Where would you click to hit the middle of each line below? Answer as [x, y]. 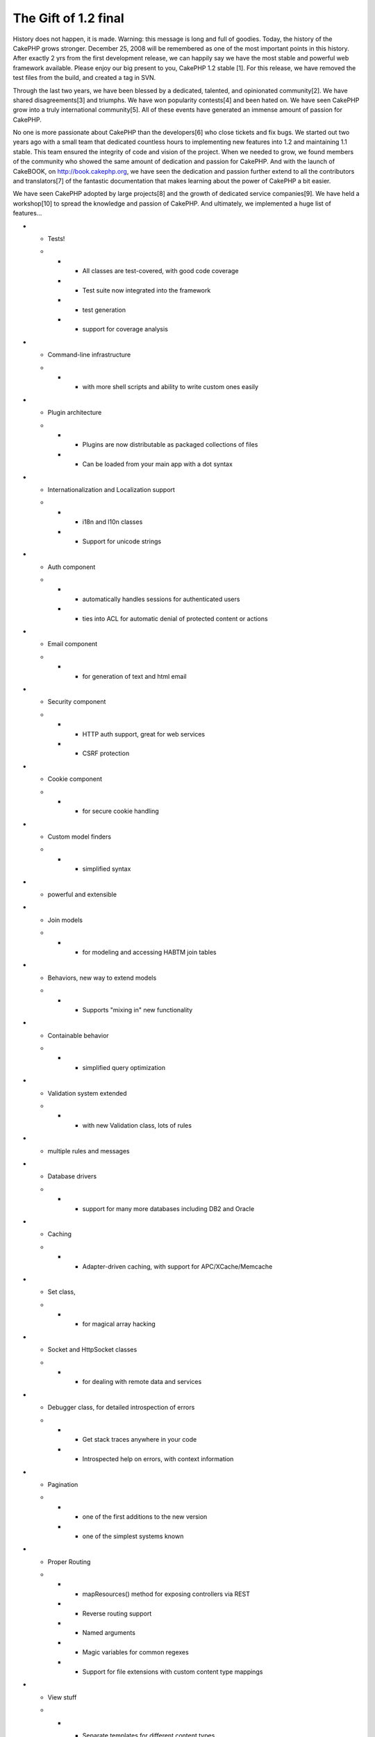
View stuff [62, 1697]
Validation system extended [87, 1093]
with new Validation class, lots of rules [137, 1125]
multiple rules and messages [89, 1151]
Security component [77, 702]
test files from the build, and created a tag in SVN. [84, 78]
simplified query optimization [124, 1067]
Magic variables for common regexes [135, 1652]
